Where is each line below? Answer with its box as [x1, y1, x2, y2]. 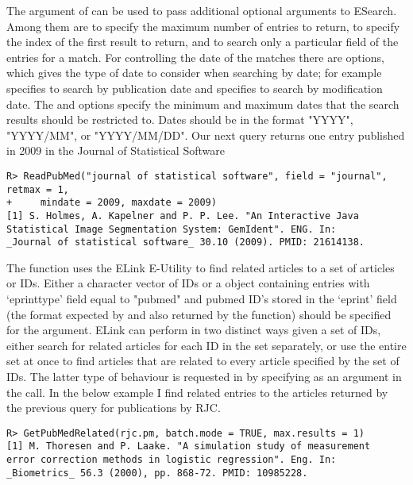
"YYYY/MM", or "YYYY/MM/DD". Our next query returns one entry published [6, 126, 405, 143]
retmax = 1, [6, 183, 69, 195]
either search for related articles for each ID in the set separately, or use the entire [6, 337, 407, 353]
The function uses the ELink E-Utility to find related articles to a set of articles [6, 259, 395, 275]
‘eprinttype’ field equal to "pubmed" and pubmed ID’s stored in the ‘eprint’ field [6, 291, 397, 307]
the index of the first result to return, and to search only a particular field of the [6, 33, 399, 50]
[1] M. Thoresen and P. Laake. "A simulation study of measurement [6, 441, 371, 452]
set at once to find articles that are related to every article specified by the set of [6, 352, 399, 369]
